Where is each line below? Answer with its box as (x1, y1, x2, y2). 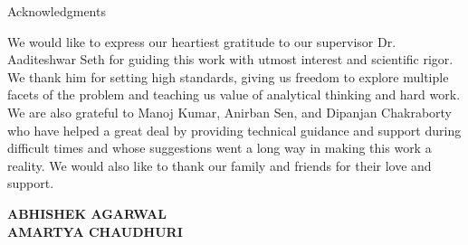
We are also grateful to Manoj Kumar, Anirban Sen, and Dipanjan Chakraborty (7, 102, 452, 121)
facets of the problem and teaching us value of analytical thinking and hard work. (7, 85, 461, 104)
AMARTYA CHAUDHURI (7, 221, 183, 240)
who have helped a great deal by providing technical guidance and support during (7, 120, 462, 139)
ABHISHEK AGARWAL (7, 203, 167, 222)
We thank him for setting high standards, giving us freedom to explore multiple (7, 67, 449, 86)
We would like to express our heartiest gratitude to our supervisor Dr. (7, 32, 396, 51)
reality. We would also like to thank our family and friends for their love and (7, 155, 432, 174)
